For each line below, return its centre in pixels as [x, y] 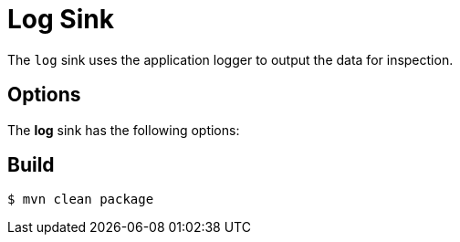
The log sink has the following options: [124, 130]
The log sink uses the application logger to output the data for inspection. [230, 59]
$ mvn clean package [81, 200]
